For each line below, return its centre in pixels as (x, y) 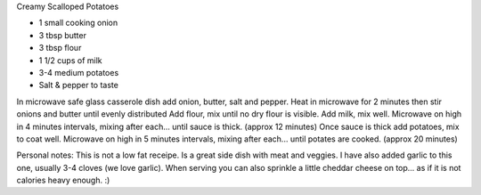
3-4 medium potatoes (79, 72)
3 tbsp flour (60, 48)
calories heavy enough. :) (63, 180)
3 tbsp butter (62, 35)
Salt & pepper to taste (79, 85)
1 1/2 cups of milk (70, 60)
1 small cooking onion (78, 23)
